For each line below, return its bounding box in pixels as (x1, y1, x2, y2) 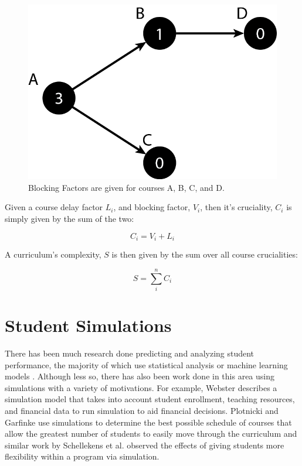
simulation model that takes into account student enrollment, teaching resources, (5, 393, 295, 405)
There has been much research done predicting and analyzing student (5, 347, 255, 359)
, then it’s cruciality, (200, 201, 273, 213)
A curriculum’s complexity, (5, 248, 101, 261)
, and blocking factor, (113, 201, 191, 213)
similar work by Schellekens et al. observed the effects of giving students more (5, 438, 284, 451)
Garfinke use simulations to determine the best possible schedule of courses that (5, 416, 292, 428)
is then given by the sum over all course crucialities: (111, 248, 298, 261)
